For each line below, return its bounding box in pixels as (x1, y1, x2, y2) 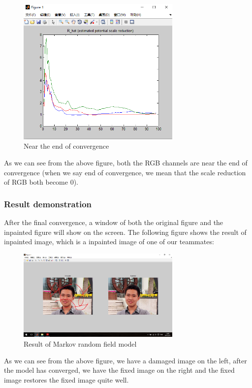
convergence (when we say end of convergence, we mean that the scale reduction (4, 167, 246, 177)
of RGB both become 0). (4, 177, 78, 187)
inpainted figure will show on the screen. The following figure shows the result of (4, 226, 247, 237)
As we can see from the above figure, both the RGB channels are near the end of (4, 157, 248, 167)
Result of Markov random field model (24, 339, 137, 349)
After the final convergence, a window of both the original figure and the (4, 217, 223, 227)
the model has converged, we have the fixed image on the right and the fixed (4, 365, 235, 375)
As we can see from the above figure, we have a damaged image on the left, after (4, 355, 247, 365)
